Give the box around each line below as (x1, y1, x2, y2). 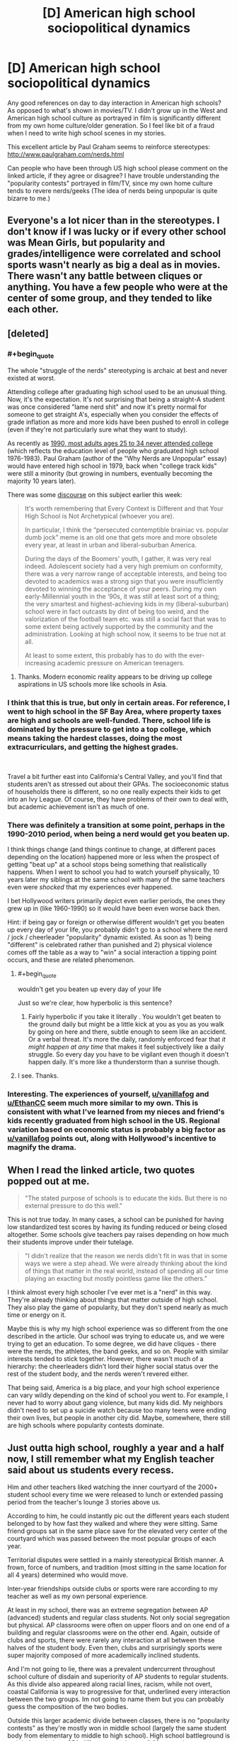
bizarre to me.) (7, 194, 51, 202)
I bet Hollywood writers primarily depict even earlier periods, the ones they (7, 896, 226, 905)
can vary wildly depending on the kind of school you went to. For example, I (7, 1391, 229, 1399)
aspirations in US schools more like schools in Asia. (17, 680, 168, 689)
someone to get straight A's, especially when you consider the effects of (7, 410, 219, 419)
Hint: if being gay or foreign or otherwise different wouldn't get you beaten (7, 917, 225, 926)
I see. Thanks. (17, 1071, 59, 1080)
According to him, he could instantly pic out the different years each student (7, 1512, 230, 1520)
